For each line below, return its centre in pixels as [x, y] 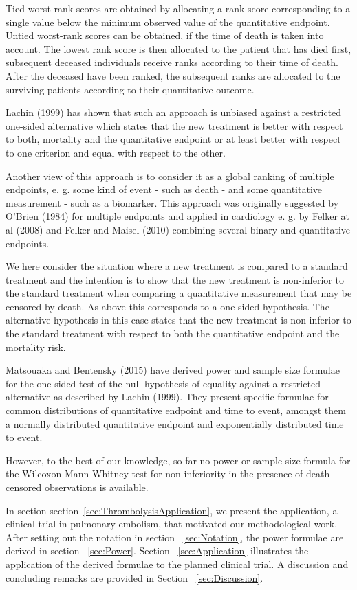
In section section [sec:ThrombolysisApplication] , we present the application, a [172, 510]
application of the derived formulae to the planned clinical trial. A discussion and [177, 564]
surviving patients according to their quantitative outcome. [130, 89]
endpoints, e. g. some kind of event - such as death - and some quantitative [164, 189]
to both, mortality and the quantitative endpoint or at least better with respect [173, 139]
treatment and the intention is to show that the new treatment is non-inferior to [175, 279]
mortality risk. [36, 347]
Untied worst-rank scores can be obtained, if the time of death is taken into [165, 35]
